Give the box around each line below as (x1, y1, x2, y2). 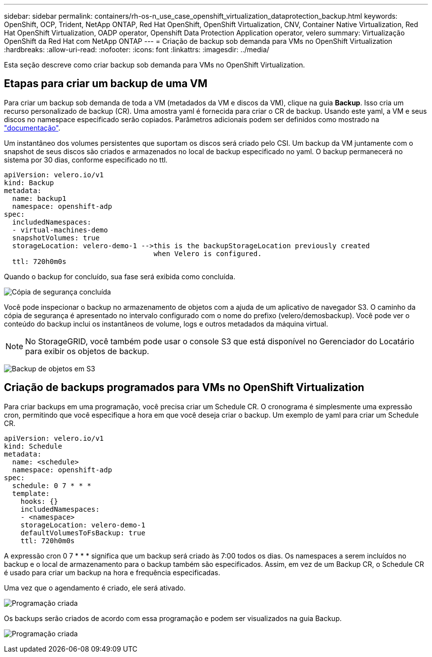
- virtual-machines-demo (12, 226, 108, 234)
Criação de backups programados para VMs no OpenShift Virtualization (4, 381, 364, 394)
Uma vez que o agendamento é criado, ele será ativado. (4, 583, 186, 592)
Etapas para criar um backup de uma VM (4, 77, 208, 90)
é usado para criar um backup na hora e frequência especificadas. (4, 568, 220, 577)
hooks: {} (20, 497, 58, 505)
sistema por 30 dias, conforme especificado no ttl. (4, 155, 168, 164)
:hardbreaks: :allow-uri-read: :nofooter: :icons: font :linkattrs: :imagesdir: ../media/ (4, 45, 269, 54)
